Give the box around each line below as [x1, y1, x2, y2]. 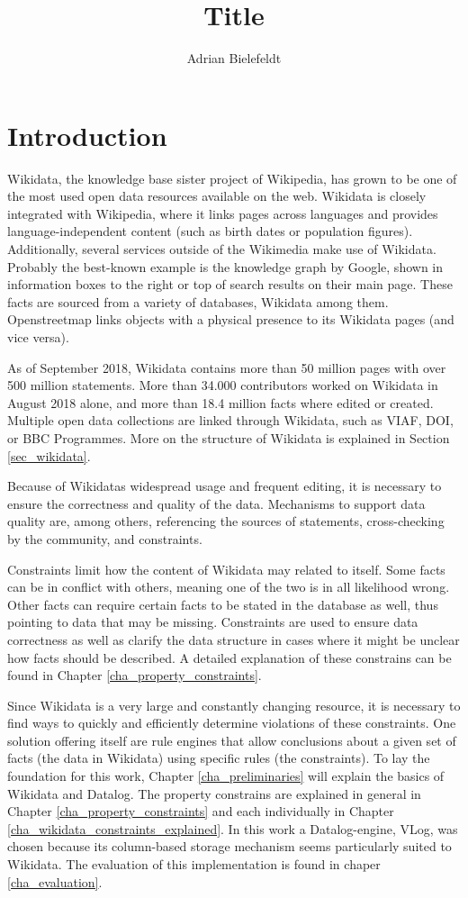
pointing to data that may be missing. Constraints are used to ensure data [7, 612, 418, 631]
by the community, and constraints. [7, 529, 202, 548]
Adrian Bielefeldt [186, 49, 282, 68]
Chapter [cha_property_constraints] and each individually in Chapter [7, 802, 394, 821]
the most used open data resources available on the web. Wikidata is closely [7, 186, 427, 205]
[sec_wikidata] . [7, 446, 91, 465]
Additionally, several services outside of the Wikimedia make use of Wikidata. [7, 240, 436, 259]
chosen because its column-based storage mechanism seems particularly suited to [7, 837, 452, 856]
